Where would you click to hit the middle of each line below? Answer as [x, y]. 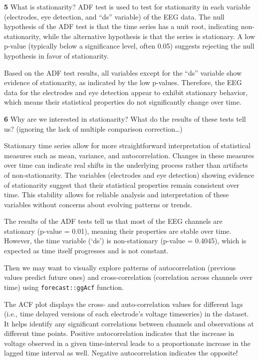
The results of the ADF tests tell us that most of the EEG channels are [113, 221]
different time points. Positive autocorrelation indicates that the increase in [119, 333]
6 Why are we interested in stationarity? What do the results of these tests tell [125, 118]
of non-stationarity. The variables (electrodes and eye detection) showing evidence [129, 174]
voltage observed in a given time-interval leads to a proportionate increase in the [127, 343]
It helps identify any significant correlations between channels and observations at [129, 323]
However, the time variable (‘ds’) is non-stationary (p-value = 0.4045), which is [125, 241]
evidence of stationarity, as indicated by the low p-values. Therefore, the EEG [123, 82]
